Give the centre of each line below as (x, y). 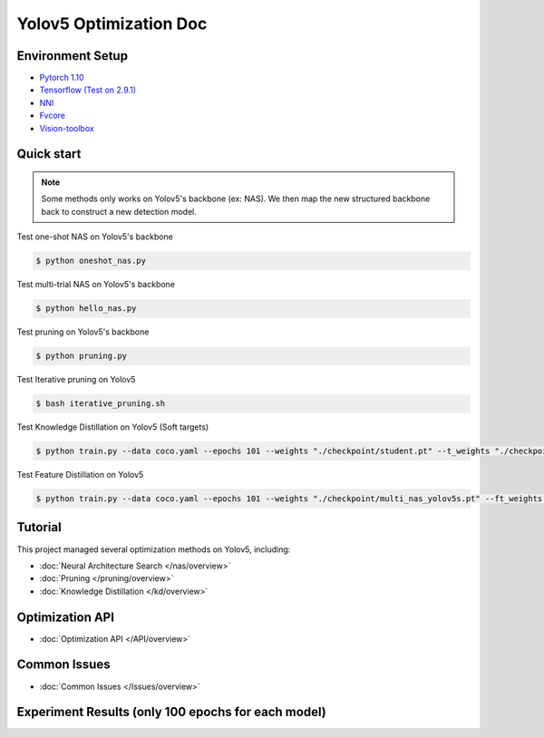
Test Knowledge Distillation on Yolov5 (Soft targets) (113, 427)
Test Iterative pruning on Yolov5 (76, 380)
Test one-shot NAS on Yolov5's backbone (95, 237)
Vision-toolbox (67, 128)
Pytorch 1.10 (62, 78)
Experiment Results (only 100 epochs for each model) (171, 712)
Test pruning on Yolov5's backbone (83, 332)
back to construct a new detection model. (119, 211)
